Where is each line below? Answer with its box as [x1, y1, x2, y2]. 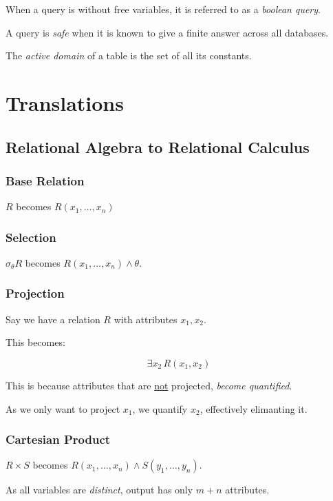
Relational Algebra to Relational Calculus [6, 136, 310, 157]
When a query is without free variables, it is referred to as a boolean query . [6, 2, 321, 16]
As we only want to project [6, 401, 120, 416]
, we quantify [132, 401, 188, 416]
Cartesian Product [6, 431, 111, 448]
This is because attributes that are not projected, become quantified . [6, 378, 292, 392]
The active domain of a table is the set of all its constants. [6, 48, 252, 63]
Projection [6, 285, 65, 302]
